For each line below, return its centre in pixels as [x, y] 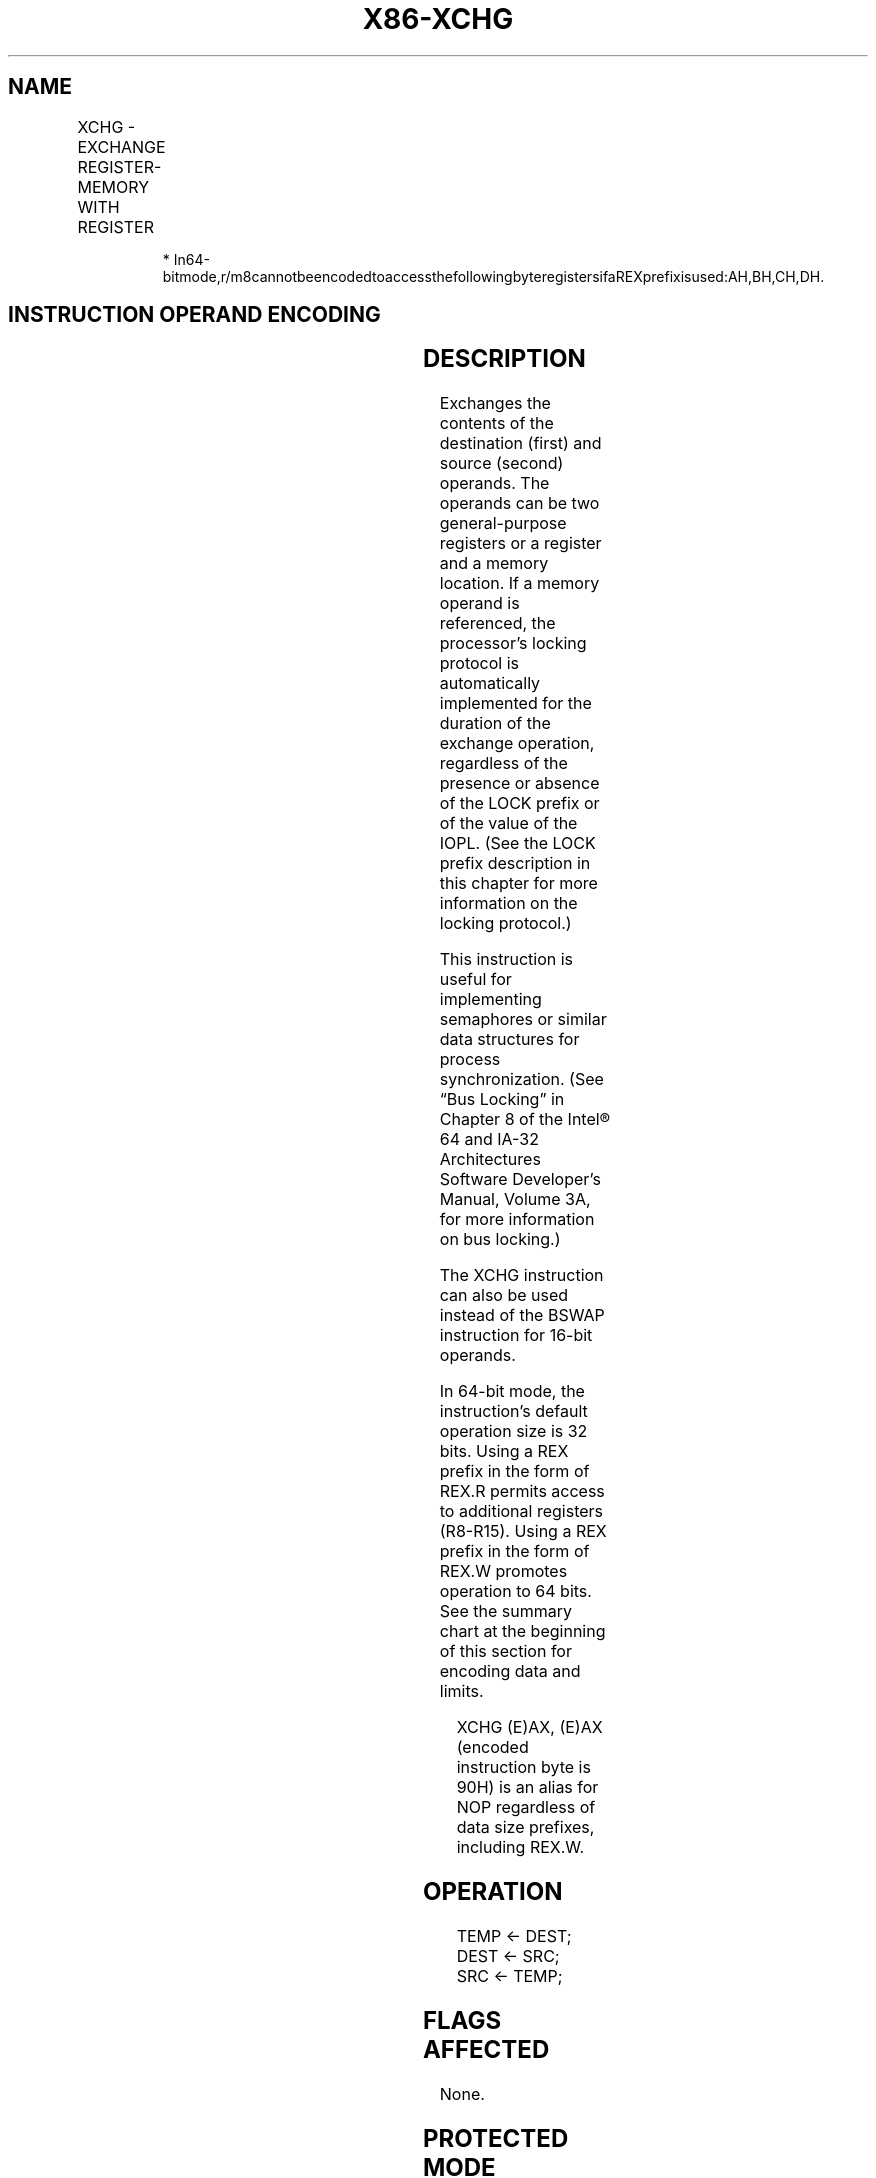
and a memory [494, 563]
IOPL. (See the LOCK [517, 843]
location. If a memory [519, 583]
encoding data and [510, 1671]
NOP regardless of [526, 1807]
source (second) [501, 463]
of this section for [505, 1651]
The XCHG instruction [521, 1275]
